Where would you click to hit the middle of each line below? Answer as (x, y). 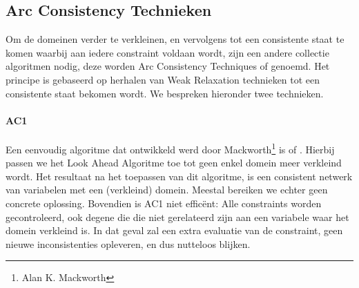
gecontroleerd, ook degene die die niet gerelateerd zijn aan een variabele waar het (177, 217)
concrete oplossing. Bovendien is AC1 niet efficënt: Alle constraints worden (164, 203)
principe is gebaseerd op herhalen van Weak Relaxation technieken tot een (163, 79)
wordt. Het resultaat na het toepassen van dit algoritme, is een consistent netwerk (179, 176)
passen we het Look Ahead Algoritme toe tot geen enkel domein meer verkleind (174, 163)
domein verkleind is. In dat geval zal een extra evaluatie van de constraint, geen (174, 230)
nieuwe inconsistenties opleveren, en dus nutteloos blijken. (128, 243)
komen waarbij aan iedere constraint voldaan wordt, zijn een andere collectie (167, 52)
